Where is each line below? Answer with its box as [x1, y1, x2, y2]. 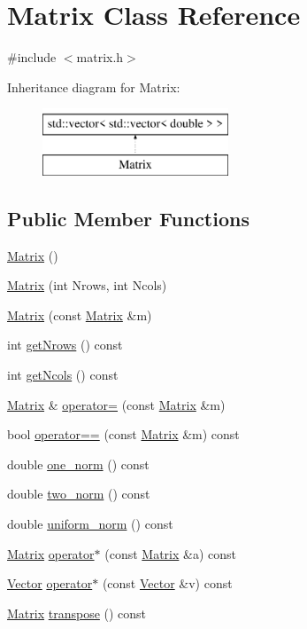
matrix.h [76, 48, 124, 67]
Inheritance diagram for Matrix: [7, 77, 180, 96]
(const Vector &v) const [102, 574, 233, 593]
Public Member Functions [7, 204, 249, 232]
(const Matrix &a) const [104, 544, 236, 562]
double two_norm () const [7, 484, 150, 503]
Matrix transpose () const [7, 603, 147, 622]
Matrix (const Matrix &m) [7, 305, 152, 324]
